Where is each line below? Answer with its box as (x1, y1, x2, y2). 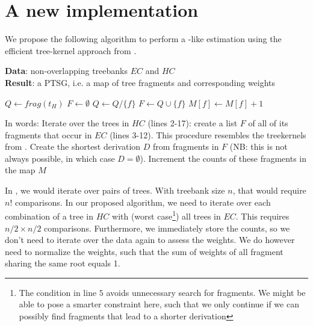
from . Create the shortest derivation (5, 140, 141, 153)
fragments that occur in (5, 128, 92, 141)
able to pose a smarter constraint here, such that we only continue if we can (19, 298, 299, 310)
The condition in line (19, 286, 97, 298)
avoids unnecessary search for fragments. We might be (106, 286, 306, 298)
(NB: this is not (229, 140, 288, 153)
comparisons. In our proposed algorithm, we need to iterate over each (14, 195, 271, 208)
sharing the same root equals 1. (5, 257, 120, 269)
